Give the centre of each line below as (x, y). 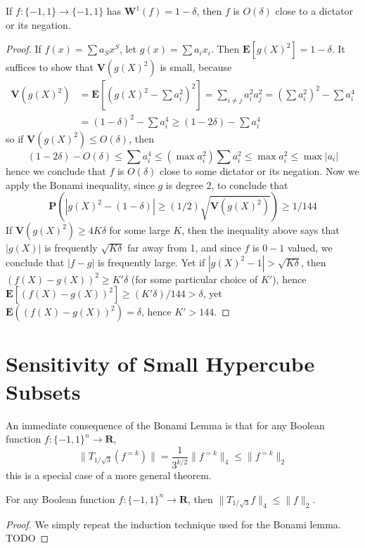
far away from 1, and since (184, 248)
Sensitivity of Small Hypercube (160, 364)
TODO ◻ (27, 538)
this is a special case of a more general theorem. (109, 475)
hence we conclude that (56, 170)
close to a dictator (314, 11)
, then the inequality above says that (261, 230)
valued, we (310, 248)
